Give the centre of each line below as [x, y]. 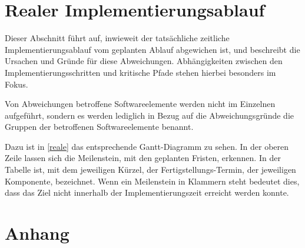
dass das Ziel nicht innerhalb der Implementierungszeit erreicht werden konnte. [147, 192]
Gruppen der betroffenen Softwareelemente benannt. [99, 127]
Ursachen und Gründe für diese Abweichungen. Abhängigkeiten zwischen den [144, 61]
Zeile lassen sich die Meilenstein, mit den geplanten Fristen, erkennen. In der [143, 158]
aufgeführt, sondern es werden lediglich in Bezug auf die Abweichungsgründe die [149, 115]
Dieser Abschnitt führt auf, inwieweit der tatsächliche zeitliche [117, 38]
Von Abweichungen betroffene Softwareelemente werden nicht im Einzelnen [140, 104]
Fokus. [16, 84]
